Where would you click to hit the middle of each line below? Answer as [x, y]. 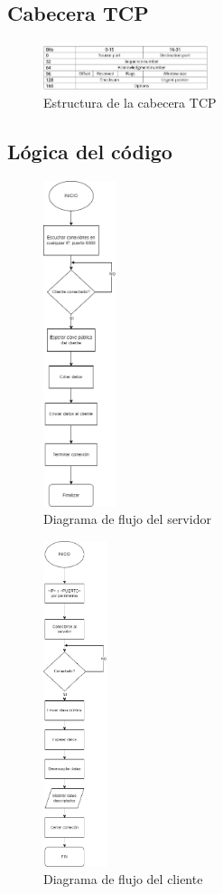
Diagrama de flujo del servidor [127, 519]
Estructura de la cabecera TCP [130, 102]
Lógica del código [90, 151]
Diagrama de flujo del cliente [123, 879]
